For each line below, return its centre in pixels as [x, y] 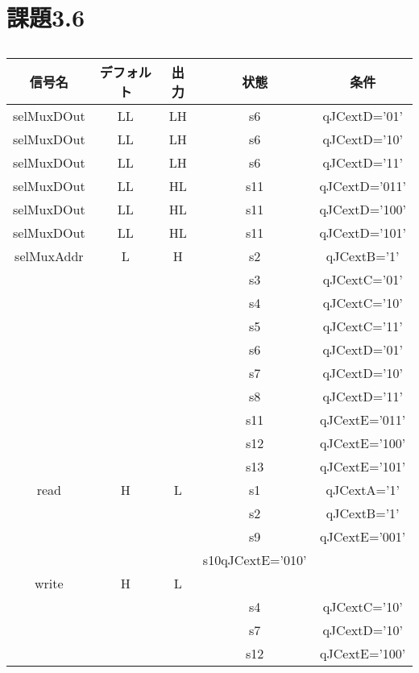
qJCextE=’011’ [363, 420]
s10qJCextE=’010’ [255, 560]
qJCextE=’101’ [363, 467]
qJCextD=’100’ [363, 210]
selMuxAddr [49, 256]
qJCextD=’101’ [363, 233]
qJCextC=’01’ [363, 280]
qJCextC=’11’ [363, 326]
